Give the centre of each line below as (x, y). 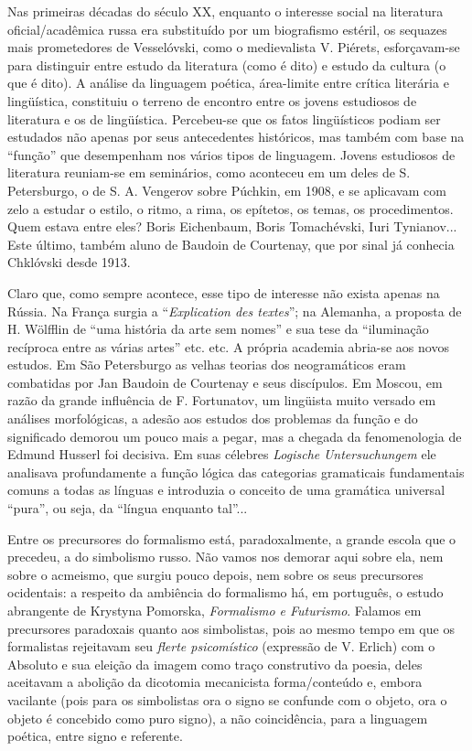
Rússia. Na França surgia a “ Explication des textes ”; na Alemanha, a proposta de (235, 311)
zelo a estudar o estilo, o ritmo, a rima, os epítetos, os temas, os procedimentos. (231, 208)
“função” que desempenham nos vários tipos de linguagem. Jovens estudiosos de (231, 154)
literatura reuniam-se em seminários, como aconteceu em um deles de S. (209, 172)
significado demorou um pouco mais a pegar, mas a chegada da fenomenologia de (235, 436)
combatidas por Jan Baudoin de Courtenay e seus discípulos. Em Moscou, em (225, 382)
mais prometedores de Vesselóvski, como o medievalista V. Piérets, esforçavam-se (234, 47)
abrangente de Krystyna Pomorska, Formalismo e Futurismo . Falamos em (215, 610)
